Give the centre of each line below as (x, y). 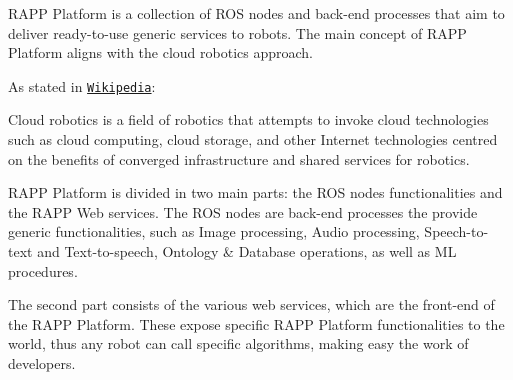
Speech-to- (456, 231)
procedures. (43, 270)
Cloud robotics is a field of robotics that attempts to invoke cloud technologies (248, 119)
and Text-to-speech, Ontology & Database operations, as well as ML (247, 251)
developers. (42, 362)
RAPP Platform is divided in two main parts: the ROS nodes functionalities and (255, 192)
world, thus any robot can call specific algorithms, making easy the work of (238, 343)
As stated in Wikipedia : (82, 85)
